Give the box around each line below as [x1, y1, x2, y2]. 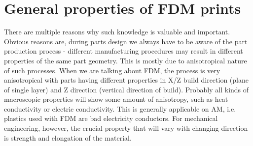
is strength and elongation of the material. [4, 132, 132, 143]
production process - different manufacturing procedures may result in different [4, 46, 243, 56]
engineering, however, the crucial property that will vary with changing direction [4, 123, 248, 133]
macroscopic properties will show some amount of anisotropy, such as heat [4, 94, 228, 104]
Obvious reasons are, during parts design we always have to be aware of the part [4, 36, 248, 46]
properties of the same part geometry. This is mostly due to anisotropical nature [4, 55, 247, 65]
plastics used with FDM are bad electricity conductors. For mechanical [4, 113, 218, 123]
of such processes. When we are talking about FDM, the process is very [4, 65, 220, 75]
